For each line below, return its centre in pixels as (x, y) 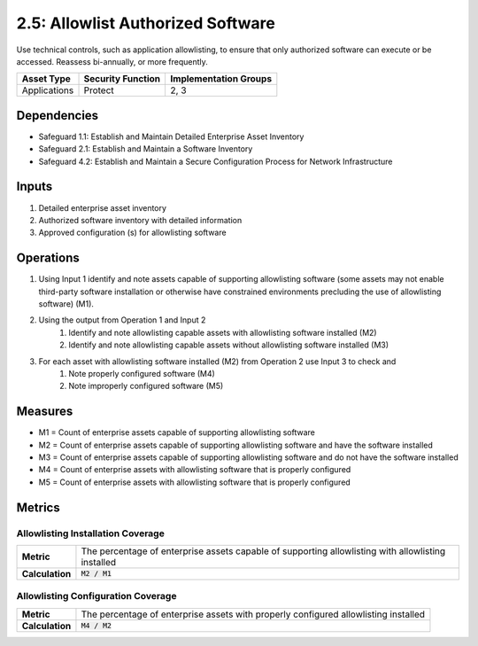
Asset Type (46, 79)
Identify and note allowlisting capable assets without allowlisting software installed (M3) (229, 345)
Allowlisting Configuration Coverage (96, 596)
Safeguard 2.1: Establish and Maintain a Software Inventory (146, 149)
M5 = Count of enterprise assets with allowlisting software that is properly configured (195, 482)
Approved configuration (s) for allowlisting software (132, 233)
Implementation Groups (221, 79)
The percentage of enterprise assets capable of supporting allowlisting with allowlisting (263, 551)
